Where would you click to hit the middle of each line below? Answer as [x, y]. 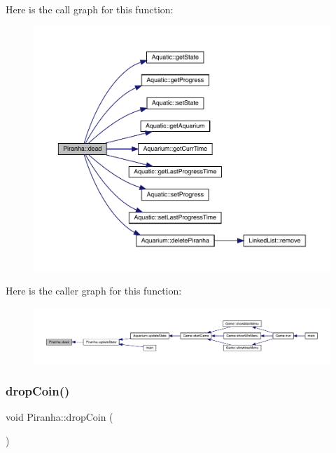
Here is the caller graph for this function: [94, 291]
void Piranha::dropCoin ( [59, 417]
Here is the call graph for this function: [90, 9]
